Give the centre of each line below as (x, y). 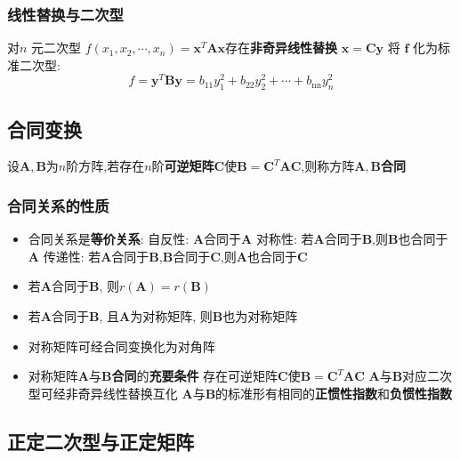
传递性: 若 (72, 256)
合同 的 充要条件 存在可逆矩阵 (195, 376)
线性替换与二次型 (65, 14)
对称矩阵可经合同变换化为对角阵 (121, 346)
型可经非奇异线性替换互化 (103, 393)
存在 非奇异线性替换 (282, 48)
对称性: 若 (285, 239)
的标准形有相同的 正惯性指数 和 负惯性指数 (334, 393)
